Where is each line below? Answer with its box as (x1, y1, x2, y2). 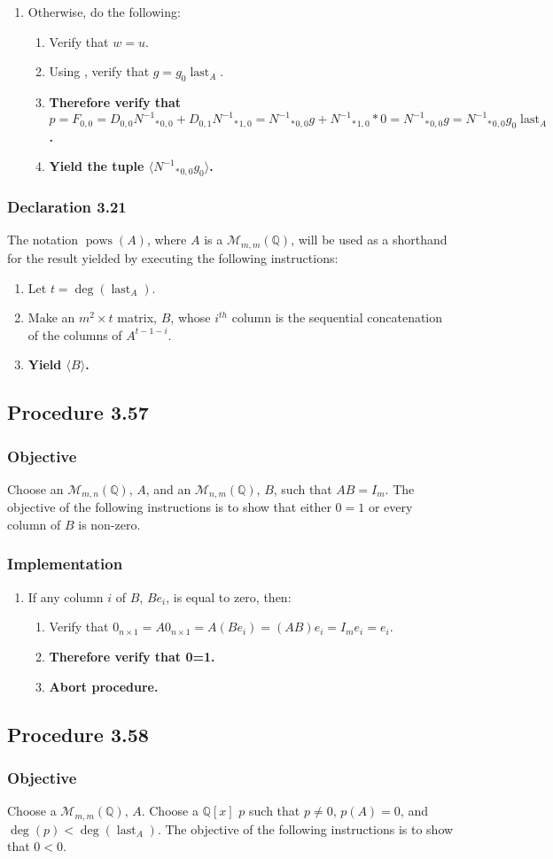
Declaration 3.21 (7, 196, 127, 218)
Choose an (7, 479, 64, 498)
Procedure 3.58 (7, 720, 149, 747)
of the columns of (27, 325, 122, 344)
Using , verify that (49, 62, 150, 81)
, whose (170, 308, 211, 327)
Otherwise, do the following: (27, 3, 181, 20)
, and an (145, 479, 191, 498)
